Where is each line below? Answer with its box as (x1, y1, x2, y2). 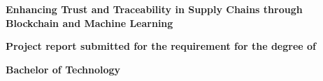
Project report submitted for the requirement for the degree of (6, 39, 316, 53)
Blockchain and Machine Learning (6, 15, 173, 30)
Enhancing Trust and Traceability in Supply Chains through (6, 2, 303, 16)
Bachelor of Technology (6, 62, 121, 76)
